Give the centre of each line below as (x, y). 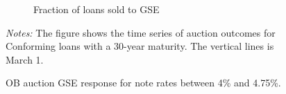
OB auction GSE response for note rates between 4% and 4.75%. (143, 83)
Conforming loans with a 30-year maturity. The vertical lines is (140, 46)
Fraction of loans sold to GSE (96, 9)
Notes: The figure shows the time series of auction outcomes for (141, 32)
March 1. (25, 59)
